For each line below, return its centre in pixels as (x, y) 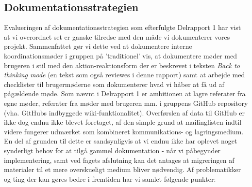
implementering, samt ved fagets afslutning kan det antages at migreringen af (119, 160)
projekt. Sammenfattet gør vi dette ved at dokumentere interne (98, 46)
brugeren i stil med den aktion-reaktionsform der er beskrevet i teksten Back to (122, 65)
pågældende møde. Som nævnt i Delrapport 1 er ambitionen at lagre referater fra (125, 93)
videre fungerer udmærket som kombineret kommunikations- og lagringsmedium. (124, 131)
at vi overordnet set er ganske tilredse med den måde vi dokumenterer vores (117, 36)
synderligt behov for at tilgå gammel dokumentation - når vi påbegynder (112, 150)
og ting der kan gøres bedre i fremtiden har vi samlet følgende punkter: (110, 179)
